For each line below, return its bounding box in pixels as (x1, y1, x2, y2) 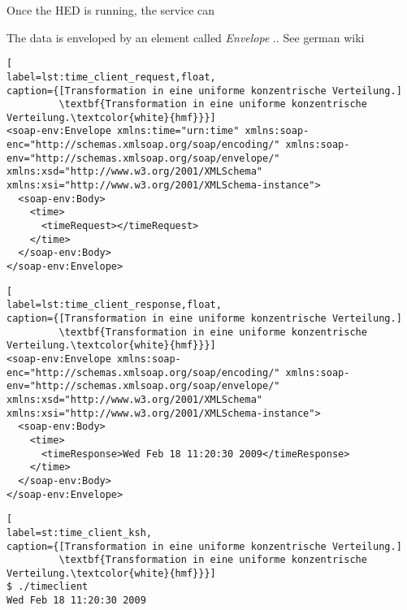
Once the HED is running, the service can (6, 2, 215, 18)
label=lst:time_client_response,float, (6, 299, 222, 311)
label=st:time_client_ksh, (6, 526, 152, 539)
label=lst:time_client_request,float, (6, 71, 216, 83)
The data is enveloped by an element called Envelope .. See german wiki (6, 28, 365, 45)
